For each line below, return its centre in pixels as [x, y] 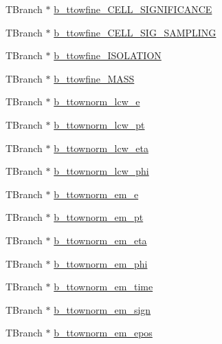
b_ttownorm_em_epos [103, 333]
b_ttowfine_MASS [94, 78]
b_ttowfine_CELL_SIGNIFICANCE [133, 9]
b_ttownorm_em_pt [99, 217]
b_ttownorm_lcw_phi [101, 171]
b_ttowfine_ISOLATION [108, 55]
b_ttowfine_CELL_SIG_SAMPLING [135, 32]
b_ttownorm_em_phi [101, 263]
